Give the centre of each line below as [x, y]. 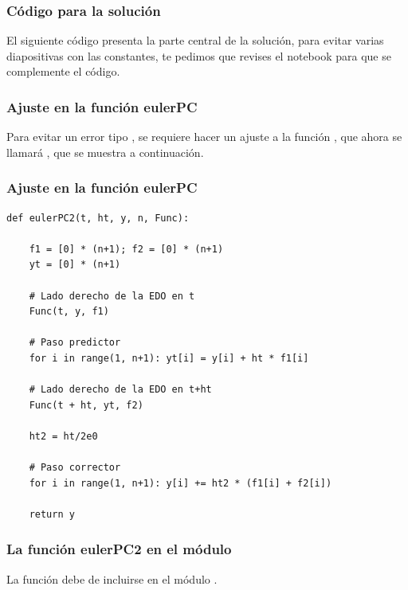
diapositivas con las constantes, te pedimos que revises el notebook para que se [199, 55]
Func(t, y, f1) [69, 312]
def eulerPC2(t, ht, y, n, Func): [98, 218]
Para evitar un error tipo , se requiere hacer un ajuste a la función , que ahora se [204, 137]
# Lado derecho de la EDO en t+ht [120, 390]
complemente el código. [63, 71]
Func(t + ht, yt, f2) [86, 405]
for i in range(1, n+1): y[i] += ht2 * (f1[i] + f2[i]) [180, 483]
